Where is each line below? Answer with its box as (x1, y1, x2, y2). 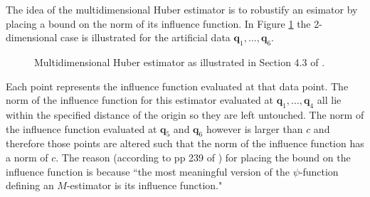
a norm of (6, 149, 48, 164)
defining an (6, 178, 54, 193)
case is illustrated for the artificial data (60, 30, 231, 45)
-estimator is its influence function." (66, 178, 223, 193)
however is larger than (206, 121, 303, 136)
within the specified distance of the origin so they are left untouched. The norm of (6, 107, 364, 122)
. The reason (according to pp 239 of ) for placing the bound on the (55, 149, 351, 164)
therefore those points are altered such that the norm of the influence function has (6, 136, 364, 151)
